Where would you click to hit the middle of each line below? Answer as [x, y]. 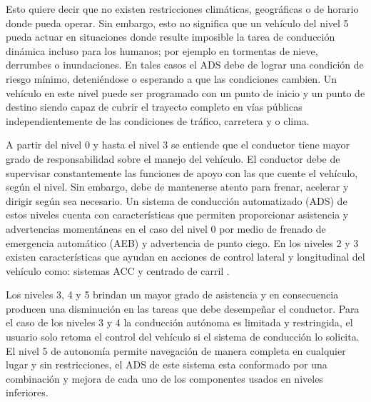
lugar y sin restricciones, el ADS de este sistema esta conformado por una [167, 365]
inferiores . [27, 392]
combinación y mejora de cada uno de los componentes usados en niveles [164, 378]
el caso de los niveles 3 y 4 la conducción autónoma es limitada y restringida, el [179, 322]
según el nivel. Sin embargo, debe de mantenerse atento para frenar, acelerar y [177, 187]
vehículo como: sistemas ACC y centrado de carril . [118, 270]
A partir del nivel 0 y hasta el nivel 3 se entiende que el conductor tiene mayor [178, 145]
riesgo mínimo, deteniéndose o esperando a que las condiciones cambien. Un [171, 78]
